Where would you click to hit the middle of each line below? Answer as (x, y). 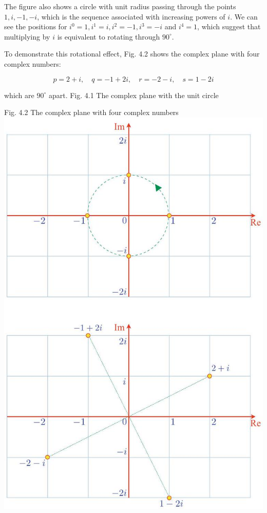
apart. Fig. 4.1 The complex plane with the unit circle (133, 95)
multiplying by (27, 36)
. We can (244, 16)
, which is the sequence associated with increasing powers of (131, 16)
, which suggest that (229, 26)
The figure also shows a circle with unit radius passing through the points (120, 6)
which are (19, 95)
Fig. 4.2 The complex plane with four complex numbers (91, 112)
